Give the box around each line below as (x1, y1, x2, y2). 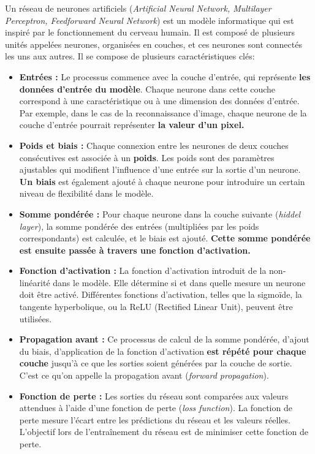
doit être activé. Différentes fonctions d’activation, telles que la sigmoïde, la (19, 288, 302, 301)
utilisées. (19, 312, 52, 325)
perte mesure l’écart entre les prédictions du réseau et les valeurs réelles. (19, 413, 290, 426)
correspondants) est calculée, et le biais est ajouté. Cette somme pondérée (19, 232, 311, 244)
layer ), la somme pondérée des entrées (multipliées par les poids (19, 219, 259, 232)
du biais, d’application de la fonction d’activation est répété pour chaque (19, 344, 306, 357)
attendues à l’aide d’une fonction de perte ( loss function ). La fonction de (19, 401, 292, 414)
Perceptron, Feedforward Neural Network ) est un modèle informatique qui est (5, 13, 294, 26)
